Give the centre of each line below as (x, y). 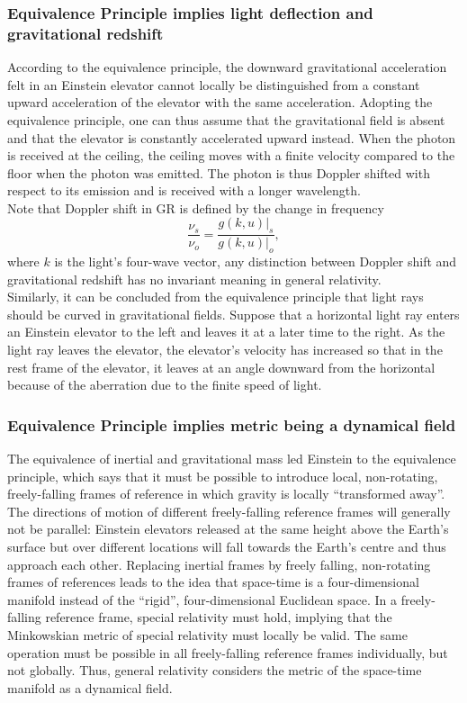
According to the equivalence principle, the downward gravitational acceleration (227, 67)
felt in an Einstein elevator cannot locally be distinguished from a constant (214, 84)
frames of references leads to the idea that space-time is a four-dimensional (213, 582)
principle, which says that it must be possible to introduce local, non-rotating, (223, 476)
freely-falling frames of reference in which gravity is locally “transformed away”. (226, 494)
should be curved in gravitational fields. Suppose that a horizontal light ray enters (233, 314)
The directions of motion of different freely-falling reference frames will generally (229, 511)
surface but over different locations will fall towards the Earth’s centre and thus (227, 547)
